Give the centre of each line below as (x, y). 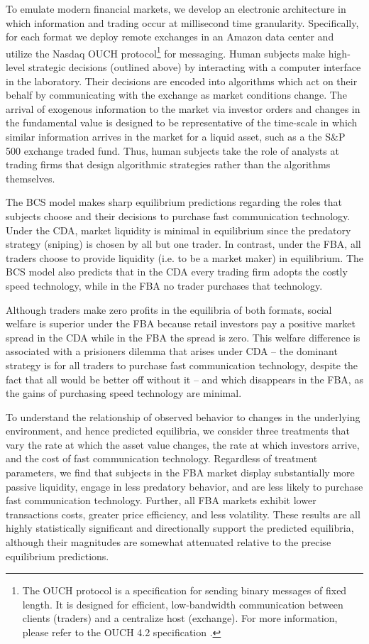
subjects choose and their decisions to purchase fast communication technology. (178, 215)
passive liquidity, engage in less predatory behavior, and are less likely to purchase (184, 486)
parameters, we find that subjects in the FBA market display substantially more (180, 473)
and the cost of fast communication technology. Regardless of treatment (162, 458)
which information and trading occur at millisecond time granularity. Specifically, (182, 22)
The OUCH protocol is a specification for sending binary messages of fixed (184, 590)
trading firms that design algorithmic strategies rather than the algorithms (168, 164)
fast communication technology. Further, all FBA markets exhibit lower (161, 500)
